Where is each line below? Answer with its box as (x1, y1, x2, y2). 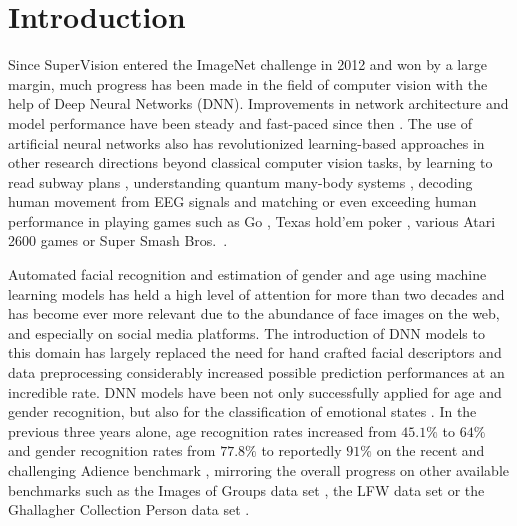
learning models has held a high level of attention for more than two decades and (8, 283, 505, 304)
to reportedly (261, 440, 342, 461)
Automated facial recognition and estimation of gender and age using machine (8, 264, 487, 285)
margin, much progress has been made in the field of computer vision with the (8, 73, 488, 94)
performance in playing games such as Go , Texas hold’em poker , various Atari (8, 210, 496, 231)
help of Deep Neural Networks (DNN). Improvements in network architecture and (8, 93, 509, 114)
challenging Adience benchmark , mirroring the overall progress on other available (8, 460, 509, 480)
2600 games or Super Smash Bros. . (8, 230, 228, 251)
